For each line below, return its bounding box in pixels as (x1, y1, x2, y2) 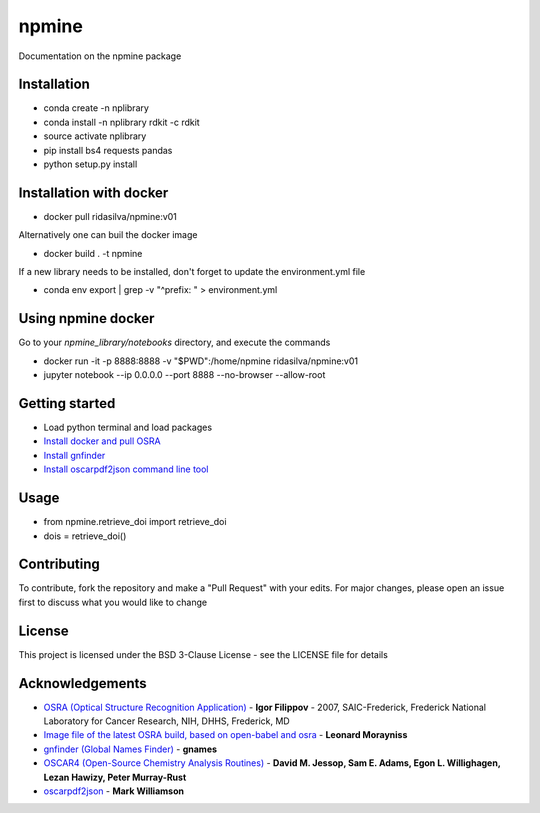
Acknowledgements (18, 675, 147, 692)
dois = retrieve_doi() (43, 530, 127, 542)
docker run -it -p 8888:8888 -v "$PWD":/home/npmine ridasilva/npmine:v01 (43, 355, 359, 367)
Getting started (18, 395, 116, 412)
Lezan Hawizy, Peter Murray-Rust (43, 771, 187, 783)
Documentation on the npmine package (18, 50, 182, 62)
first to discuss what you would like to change (18, 596, 208, 608)
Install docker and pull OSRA (43, 435, 161, 447)
